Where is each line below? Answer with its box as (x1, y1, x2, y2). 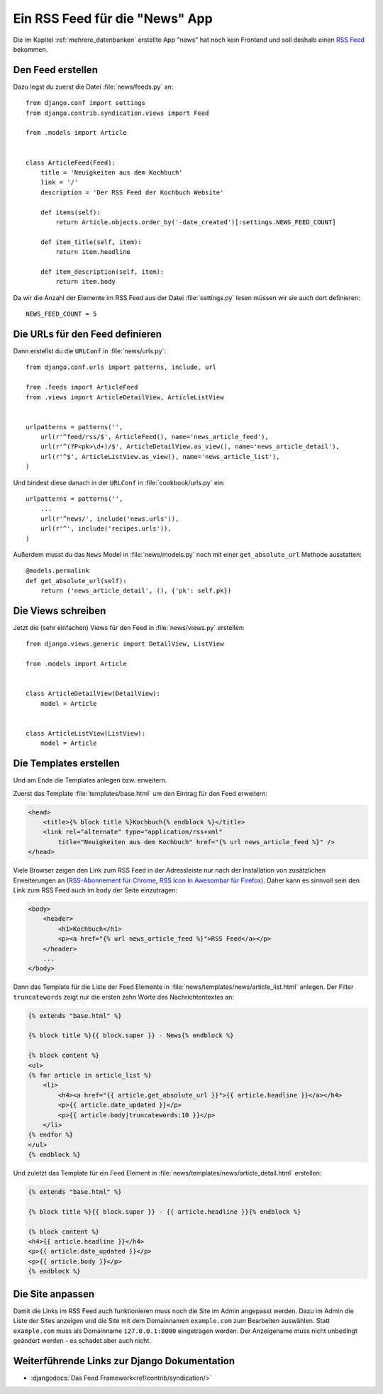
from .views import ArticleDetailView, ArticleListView (26, 393, 224, 401)
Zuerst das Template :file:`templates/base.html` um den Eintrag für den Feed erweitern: (13, 789, 268, 797)
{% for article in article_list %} (28, 1071, 152, 1079)
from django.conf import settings (26, 99, 145, 107)
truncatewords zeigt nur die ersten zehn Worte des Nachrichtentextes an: (13, 992, 234, 1001)
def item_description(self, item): (40, 267, 165, 276)
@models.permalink (26, 567, 90, 575)
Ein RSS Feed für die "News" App (13, 11, 213, 26)
